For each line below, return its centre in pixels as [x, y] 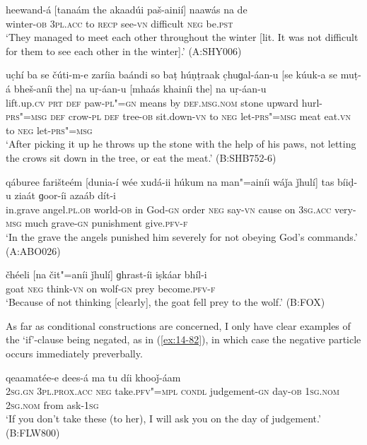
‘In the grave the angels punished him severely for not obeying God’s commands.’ [182, 236]
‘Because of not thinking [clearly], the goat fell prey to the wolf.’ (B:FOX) [165, 302]
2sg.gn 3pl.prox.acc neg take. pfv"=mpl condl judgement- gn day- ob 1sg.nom [173, 391]
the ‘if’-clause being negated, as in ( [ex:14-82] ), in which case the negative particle [183, 339]
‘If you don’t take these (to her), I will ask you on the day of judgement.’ [163, 419]
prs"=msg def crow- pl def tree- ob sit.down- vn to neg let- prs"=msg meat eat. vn [179, 116]
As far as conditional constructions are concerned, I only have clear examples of [178, 325]
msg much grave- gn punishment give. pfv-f [97, 223]
